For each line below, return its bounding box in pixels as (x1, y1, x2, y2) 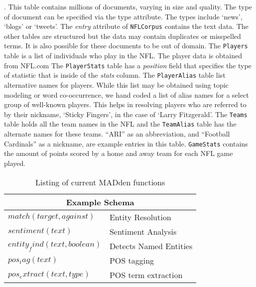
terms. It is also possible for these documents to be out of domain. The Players (4, 40, 248, 51)
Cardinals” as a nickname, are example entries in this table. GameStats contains (4, 138, 248, 148)
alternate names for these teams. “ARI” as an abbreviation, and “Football (4, 129, 230, 139)
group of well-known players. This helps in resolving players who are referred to (4, 99, 247, 110)
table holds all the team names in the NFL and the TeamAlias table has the (4, 119, 237, 129)
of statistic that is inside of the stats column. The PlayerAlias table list (4, 70, 226, 80)
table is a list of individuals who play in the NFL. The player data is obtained (4, 50, 242, 61)
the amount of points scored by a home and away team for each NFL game (4, 148, 233, 158)
